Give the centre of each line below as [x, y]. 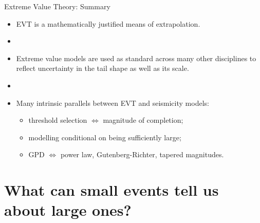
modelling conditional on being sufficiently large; [105, 137]
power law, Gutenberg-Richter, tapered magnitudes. [142, 154]
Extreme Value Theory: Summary [57, 6]
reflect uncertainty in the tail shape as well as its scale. [103, 68]
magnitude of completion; [143, 120]
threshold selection [58, 120]
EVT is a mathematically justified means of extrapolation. [108, 23]
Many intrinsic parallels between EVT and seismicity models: [113, 103]
